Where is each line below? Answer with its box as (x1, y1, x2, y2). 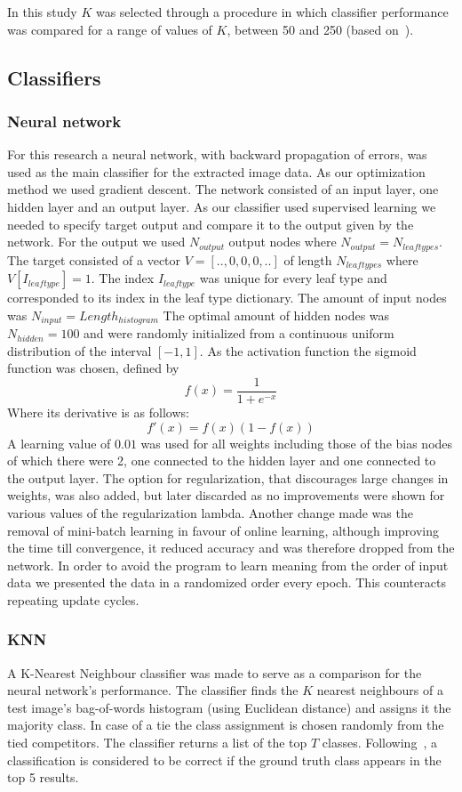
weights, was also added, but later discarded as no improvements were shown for (7, 486, 445, 505)
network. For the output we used (7, 232, 186, 251)
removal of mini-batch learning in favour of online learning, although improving (7, 521, 439, 539)
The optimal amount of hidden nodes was (163, 305, 390, 324)
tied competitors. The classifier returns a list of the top (7, 733, 307, 752)
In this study (7, 3, 77, 20)
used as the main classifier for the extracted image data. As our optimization (7, 162, 426, 181)
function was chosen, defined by (7, 359, 179, 377)
